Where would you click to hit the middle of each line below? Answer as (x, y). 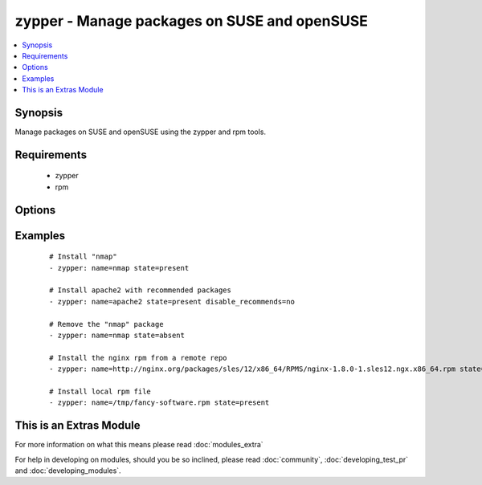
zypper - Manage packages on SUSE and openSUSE (192, 21)
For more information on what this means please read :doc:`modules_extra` (139, 445)
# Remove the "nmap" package (106, 324)
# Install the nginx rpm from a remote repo (139, 358)
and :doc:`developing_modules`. (68, 471)
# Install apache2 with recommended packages (141, 290)
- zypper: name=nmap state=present (119, 268)
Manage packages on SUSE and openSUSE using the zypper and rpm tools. (141, 132)
